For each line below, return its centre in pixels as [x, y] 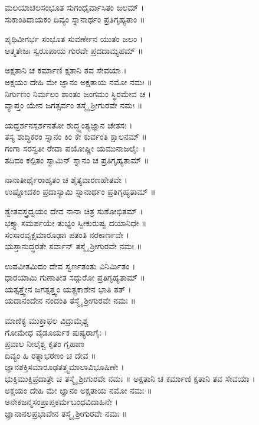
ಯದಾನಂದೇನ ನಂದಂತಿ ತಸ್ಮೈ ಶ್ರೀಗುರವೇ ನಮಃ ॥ [70, 300]
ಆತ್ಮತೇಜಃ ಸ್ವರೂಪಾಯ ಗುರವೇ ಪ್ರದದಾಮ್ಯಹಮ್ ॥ [74, 50]
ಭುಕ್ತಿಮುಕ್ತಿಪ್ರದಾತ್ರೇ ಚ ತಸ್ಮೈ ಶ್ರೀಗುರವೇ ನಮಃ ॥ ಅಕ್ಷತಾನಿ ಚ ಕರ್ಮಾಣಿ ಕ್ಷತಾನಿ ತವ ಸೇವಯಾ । [130, 379]
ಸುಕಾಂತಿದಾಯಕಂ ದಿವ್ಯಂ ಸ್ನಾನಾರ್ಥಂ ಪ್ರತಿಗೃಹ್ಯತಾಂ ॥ [75, 19]
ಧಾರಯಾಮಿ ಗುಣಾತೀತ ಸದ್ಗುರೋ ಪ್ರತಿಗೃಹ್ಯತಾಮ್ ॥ [75, 277]
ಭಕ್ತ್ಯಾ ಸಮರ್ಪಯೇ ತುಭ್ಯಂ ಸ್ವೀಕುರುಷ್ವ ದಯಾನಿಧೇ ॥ [76, 222]
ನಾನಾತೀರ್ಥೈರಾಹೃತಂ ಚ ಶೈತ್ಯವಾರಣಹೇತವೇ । [66, 180]
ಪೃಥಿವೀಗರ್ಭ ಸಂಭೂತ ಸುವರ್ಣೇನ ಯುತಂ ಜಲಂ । [74, 39]
